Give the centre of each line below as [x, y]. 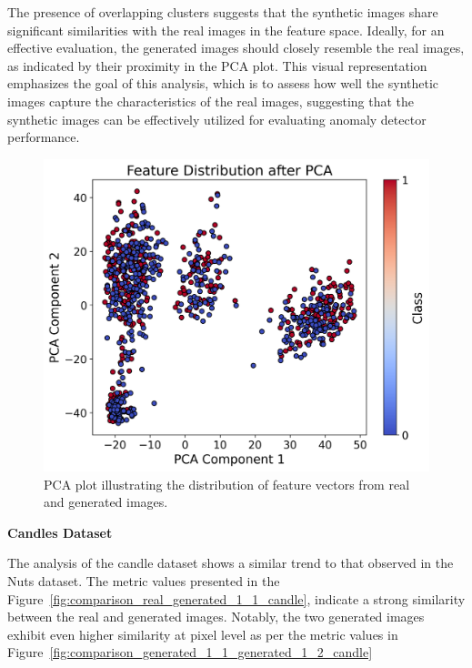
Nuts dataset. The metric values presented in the [144, 580]
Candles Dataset [60, 532]
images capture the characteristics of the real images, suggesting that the [211, 101]
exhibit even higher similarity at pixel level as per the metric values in [203, 634]
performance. [44, 137]
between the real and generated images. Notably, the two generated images [216, 617]
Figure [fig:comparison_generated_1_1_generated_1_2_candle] [190, 652]
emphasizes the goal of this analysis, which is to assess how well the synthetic [223, 83]
